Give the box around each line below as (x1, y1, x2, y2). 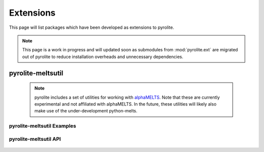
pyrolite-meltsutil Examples (9, 123, 77, 130)
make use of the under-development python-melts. (34, 108, 138, 114)
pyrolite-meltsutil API (9, 135, 61, 142)
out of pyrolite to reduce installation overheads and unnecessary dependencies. (22, 54, 183, 60)
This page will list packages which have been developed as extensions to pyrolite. (9, 24, 175, 30)
